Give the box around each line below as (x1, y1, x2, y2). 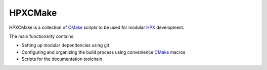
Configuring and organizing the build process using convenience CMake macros (21, 49, 185, 55)
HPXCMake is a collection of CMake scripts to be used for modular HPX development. (9, 24, 185, 30)
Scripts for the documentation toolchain (21, 56, 102, 62)
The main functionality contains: (9, 33, 75, 39)
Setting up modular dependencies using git (21, 42, 110, 48)
